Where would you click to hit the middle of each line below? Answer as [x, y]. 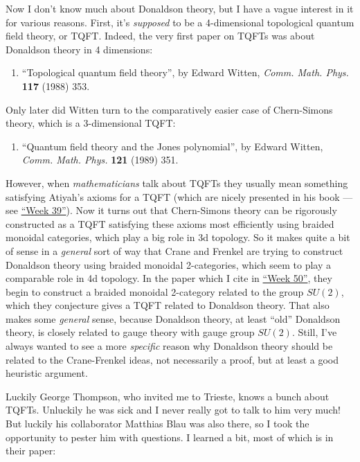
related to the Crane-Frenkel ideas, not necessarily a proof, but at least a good [172, 359]
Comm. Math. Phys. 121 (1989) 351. [100, 160]
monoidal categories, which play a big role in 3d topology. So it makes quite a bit [178, 237]
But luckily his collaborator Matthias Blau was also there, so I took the [157, 424]
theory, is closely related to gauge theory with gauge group [130, 332]
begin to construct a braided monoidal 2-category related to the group [155, 291]
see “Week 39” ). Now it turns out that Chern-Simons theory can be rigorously [171, 210]
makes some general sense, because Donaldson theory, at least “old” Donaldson [173, 318]
